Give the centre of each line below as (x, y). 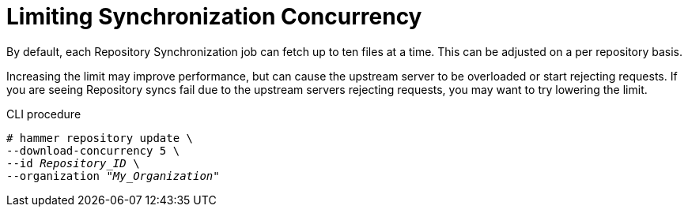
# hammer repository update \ (100, 138)
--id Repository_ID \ (73, 163)
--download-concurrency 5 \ (93, 150)
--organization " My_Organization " (113, 176)
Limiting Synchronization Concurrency (214, 17)
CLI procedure (44, 114)
